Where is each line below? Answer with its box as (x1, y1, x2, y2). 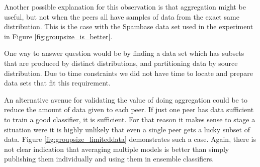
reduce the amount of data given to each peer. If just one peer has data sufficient (4, 104, 254, 115)
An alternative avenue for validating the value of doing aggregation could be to (4, 94, 247, 105)
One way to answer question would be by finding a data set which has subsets (4, 48, 244, 58)
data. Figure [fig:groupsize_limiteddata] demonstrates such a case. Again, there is (4, 134, 256, 144)
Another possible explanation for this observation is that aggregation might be (4, 2, 246, 12)
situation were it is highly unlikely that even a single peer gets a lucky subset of (4, 124, 250, 134)
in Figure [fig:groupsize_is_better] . (4, 31, 113, 41)
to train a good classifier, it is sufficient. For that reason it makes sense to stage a (4, 114, 255, 124)
